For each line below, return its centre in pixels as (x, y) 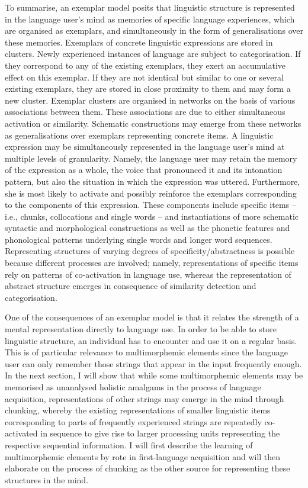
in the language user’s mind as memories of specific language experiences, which (150, 19)
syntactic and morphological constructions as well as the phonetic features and (147, 228)
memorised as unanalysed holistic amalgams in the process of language (133, 387)
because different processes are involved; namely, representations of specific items (152, 263)
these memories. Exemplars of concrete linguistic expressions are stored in (139, 42)
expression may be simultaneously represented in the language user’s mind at (145, 147)
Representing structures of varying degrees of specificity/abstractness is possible (150, 251)
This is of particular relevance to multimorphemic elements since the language (146, 352)
